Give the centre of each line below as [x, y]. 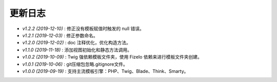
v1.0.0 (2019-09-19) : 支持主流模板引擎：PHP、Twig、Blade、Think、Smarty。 [105, 71]
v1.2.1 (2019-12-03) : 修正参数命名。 [60, 35]
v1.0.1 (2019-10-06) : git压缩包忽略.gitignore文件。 [75, 64]
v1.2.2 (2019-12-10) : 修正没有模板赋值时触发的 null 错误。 [83, 29]
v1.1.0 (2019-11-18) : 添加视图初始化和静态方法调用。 [77, 50]
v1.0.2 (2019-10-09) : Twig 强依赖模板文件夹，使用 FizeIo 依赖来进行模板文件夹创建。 [112, 57]
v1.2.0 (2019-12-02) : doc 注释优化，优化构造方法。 [76, 43]
